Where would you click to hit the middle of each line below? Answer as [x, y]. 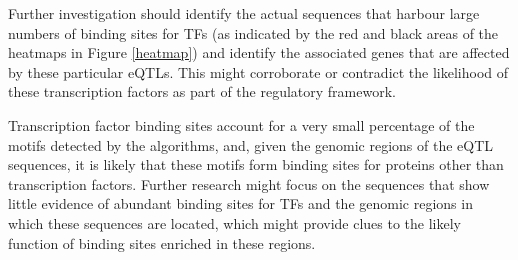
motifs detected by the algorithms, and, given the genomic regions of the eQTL [251, 144]
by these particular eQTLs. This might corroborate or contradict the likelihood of [258, 71]
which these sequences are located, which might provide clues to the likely [234, 222]
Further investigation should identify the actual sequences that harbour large [244, 13]
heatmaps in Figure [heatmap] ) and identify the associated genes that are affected [259, 52]
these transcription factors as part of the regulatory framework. [202, 91]
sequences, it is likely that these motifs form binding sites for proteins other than [256, 164]
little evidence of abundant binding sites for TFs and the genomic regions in [240, 203]
